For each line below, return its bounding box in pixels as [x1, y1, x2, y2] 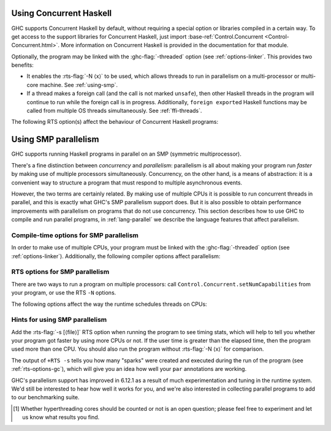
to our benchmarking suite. [11, 394, 80, 401]
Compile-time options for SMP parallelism [11, 231, 139, 239]
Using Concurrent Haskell [11, 8, 112, 18]
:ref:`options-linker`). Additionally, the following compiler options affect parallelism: [11, 252, 221, 260]
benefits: [11, 61, 34, 69]
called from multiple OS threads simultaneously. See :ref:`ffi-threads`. [26, 107, 202, 115]
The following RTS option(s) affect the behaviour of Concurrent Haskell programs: [11, 118, 219, 126]
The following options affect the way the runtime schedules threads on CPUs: [11, 300, 208, 308]
